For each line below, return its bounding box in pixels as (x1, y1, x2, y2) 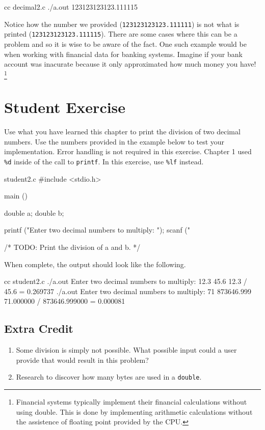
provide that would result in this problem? (16, 354, 149, 365)
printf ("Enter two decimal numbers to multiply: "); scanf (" (4, 224, 191, 235)
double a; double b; (4, 207, 64, 218)
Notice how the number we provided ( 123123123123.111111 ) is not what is (4, 18, 240, 29)
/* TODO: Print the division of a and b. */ (4, 241, 141, 252)
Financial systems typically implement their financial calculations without (16, 396, 247, 407)
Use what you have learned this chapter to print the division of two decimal (4, 126, 241, 137)
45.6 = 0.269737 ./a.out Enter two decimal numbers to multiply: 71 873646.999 (4, 285, 251, 296)
